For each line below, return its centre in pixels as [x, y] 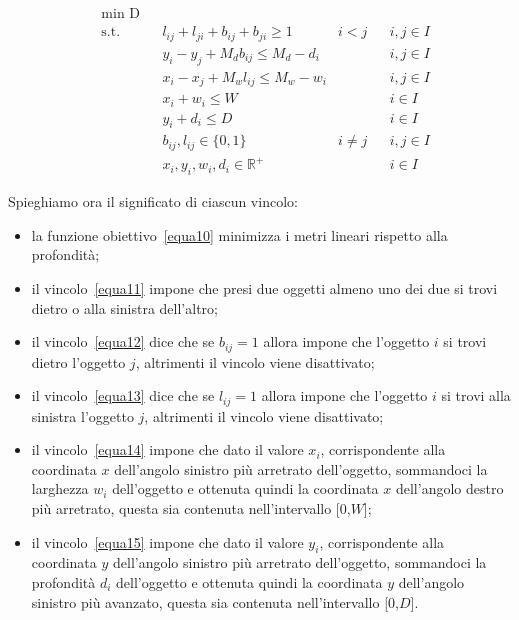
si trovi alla [476, 395]
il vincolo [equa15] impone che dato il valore [167, 541]
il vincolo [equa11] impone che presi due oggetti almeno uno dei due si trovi [264, 287]
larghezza [60, 488]
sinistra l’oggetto [82, 415]
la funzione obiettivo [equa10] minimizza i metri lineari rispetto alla [239, 234]
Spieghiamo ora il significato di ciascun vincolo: [153, 201]
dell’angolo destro [449, 488]
